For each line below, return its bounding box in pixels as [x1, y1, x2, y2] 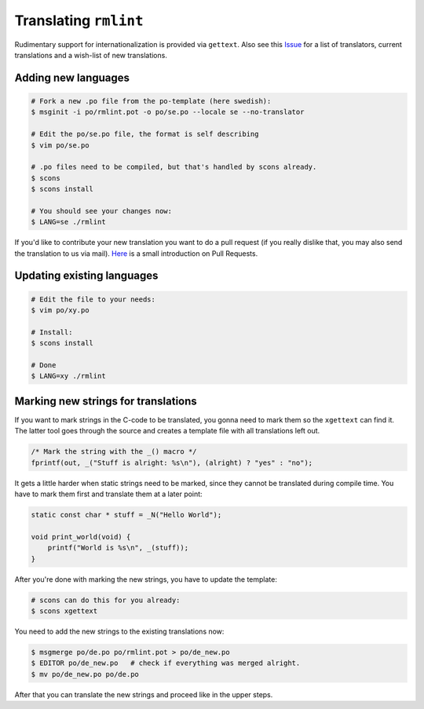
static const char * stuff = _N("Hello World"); [31, 510, 222, 519]
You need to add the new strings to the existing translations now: [14, 627, 225, 636]
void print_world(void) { [31, 532, 131, 541]
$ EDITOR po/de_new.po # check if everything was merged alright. [31, 659, 301, 667]
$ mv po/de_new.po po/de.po [31, 670, 139, 678]
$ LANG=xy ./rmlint [31, 371, 106, 381]
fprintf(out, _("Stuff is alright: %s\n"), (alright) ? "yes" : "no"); [31, 458, 313, 467]
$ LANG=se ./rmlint [31, 217, 106, 227]
